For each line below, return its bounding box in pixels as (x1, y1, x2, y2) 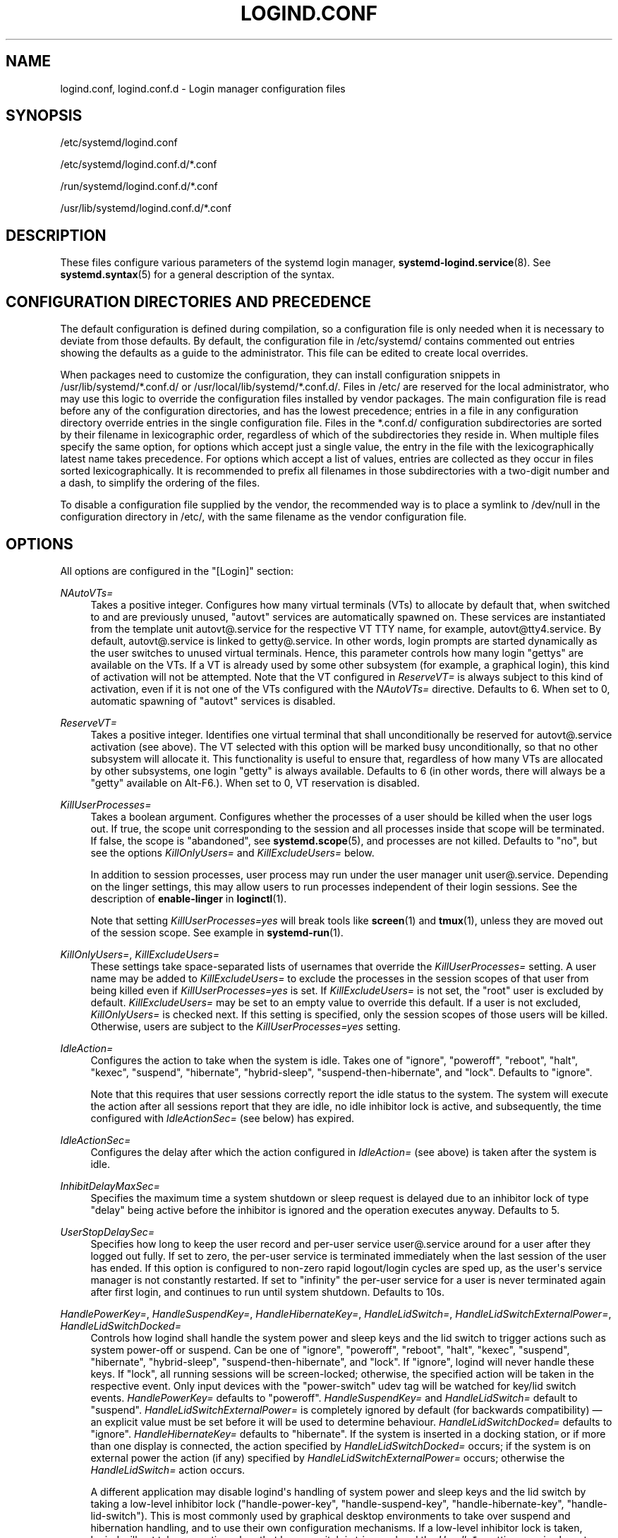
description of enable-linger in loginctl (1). (90, 892, 287, 905)
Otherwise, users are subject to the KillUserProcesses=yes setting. (90, 1020, 401, 1032)
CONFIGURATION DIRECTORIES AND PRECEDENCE (6, 292, 372, 311)
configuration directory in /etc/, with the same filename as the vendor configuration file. (60, 511, 467, 523)
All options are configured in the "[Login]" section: (60, 564, 294, 577)
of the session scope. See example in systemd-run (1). (90, 926, 344, 938)
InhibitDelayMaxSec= (60, 1179, 160, 1192)
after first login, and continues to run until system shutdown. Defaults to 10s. (90, 1285, 444, 1298)
